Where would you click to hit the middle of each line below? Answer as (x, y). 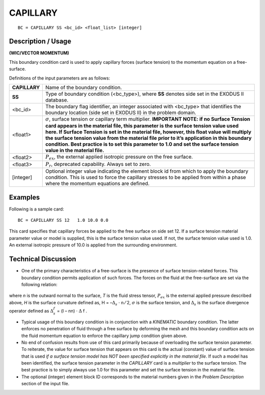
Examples (25, 197)
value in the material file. (75, 151)
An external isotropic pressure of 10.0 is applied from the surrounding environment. (93, 245)
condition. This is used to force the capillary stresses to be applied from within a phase (146, 178)
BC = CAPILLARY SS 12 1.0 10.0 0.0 (63, 220)
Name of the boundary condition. (84, 87)
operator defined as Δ (31, 311)
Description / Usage (40, 41)
